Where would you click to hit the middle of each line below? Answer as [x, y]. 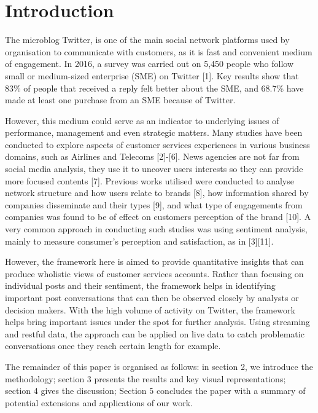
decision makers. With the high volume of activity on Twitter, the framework [150, 309]
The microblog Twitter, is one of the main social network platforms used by [147, 40]
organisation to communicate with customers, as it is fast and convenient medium [159, 51]
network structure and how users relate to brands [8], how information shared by [157, 193]
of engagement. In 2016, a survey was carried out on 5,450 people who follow [149, 64]
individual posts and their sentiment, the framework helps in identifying [140, 285]
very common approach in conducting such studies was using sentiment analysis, [156, 229]
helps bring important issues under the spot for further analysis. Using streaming [157, 322]
